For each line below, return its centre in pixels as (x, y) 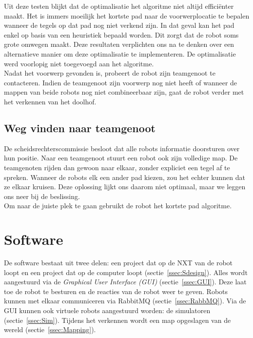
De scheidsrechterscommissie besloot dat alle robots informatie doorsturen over (122, 148)
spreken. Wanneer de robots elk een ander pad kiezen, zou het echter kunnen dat (125, 177)
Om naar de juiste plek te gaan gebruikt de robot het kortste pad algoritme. (118, 206)
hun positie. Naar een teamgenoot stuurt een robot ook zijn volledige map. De (121, 158)
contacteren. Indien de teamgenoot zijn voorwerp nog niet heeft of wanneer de (121, 82)
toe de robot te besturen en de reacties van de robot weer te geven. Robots (116, 291)
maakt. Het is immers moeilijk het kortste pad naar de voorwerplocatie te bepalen (127, 15)
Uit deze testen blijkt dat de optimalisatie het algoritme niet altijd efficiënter (119, 6)
